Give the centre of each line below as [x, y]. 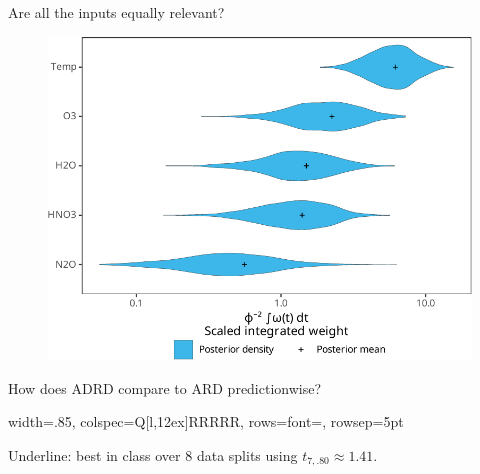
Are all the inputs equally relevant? [116, 12]
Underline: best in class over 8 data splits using [153, 454]
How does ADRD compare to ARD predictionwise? [165, 387]
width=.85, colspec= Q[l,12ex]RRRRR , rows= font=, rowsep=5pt [206, 421]
